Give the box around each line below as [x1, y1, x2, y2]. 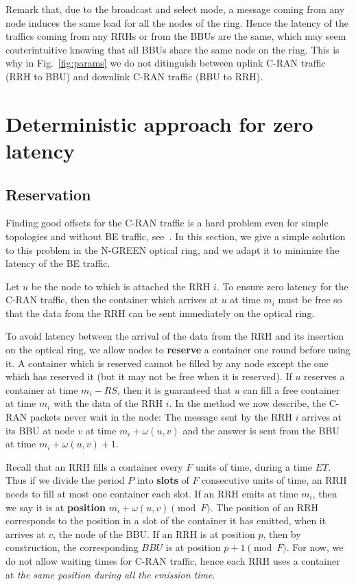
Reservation [5, 183, 91, 204]
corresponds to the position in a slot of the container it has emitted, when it [5, 513, 327, 528]
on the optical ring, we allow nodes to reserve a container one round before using [5, 342, 351, 357]
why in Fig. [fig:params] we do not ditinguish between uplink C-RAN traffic [5, 56, 326, 70]
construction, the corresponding [5, 540, 139, 554]
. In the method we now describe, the [169, 396, 327, 410]
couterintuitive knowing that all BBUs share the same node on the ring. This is [5, 42, 340, 56]
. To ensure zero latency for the [216, 279, 348, 293]
